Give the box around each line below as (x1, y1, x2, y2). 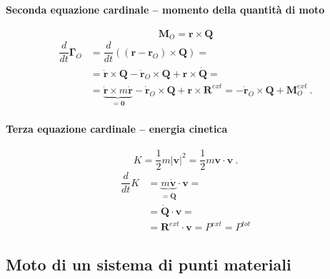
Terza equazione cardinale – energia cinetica (6, 121, 228, 136)
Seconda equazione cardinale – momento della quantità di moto (6, 1, 325, 16)
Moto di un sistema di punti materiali (6, 253, 291, 275)
